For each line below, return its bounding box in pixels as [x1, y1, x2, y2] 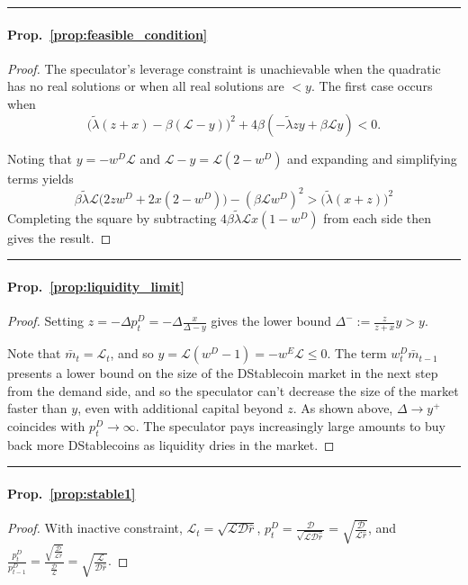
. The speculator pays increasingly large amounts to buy [135, 416, 445, 435]
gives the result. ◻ [7, 228, 112, 247]
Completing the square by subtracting [7, 208, 217, 227]
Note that [7, 344, 61, 363]
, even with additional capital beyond [77, 399, 283, 418]
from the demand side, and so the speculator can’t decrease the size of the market [7, 381, 459, 400]
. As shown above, [292, 399, 393, 418]
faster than [7, 399, 67, 418]
